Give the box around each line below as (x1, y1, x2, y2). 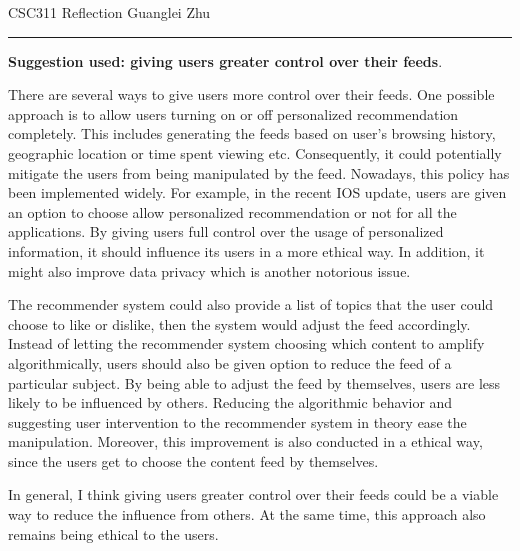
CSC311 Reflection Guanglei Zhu (8, 2, 211, 22)
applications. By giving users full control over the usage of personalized (8, 221, 444, 242)
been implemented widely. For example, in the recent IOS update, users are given (8, 182, 507, 203)
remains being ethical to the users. (8, 523, 219, 544)
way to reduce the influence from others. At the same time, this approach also (8, 504, 486, 525)
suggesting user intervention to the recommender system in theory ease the (8, 411, 467, 432)
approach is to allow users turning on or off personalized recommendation (8, 103, 459, 124)
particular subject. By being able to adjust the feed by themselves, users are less (8, 372, 501, 393)
